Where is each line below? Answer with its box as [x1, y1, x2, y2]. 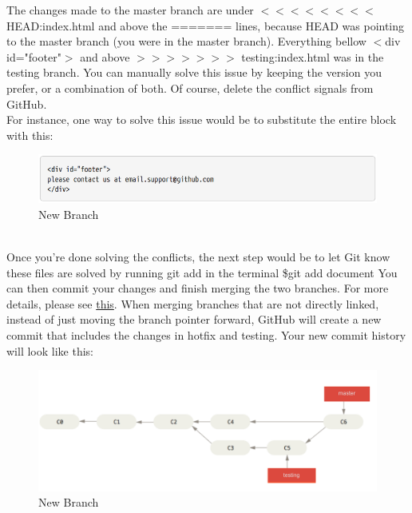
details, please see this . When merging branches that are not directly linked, [6, 295, 379, 312]
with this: [6, 126, 53, 143]
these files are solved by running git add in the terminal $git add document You [6, 264, 398, 280]
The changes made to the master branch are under [6, 2, 254, 18]
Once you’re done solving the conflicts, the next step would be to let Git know [6, 249, 390, 264]
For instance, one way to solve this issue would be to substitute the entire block [6, 111, 397, 128]
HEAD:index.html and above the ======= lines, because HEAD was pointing [6, 17, 405, 34]
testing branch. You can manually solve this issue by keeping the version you [6, 64, 382, 81]
